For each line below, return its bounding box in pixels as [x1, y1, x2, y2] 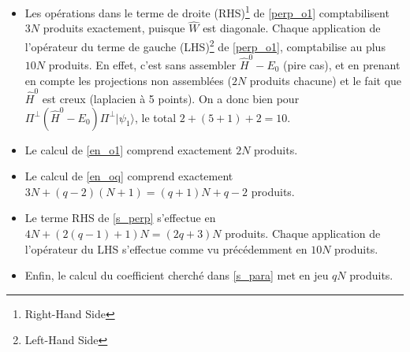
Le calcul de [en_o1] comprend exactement [24, 141, 233, 157]
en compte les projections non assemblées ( [24, 72, 232, 88]
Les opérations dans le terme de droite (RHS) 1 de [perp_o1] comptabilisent [24, 2, 389, 20]
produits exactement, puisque [43, 20, 185, 36]
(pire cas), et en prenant [283, 57, 401, 73]
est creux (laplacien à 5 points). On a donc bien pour [42, 90, 300, 106]
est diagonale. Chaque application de [203, 20, 381, 36]
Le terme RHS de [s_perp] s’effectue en [24, 209, 216, 226]
